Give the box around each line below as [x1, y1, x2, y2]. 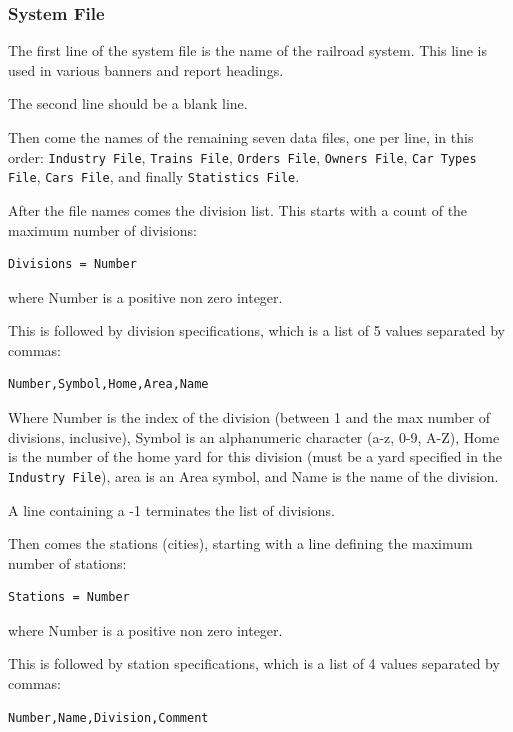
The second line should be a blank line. [8, 93, 248, 114]
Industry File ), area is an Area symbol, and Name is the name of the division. [8, 465, 499, 486]
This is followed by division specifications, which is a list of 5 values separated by [8, 320, 505, 341]
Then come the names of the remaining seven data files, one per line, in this [8, 127, 474, 147]
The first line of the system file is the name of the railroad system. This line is [8, 40, 488, 61]
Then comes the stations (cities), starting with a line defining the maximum [8, 533, 473, 554]
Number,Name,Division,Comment [8, 710, 209, 725]
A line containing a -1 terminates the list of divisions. [8, 499, 336, 520]
